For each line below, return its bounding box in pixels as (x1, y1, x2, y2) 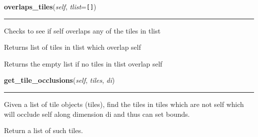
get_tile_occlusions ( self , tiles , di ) (4, 75, 115, 85)
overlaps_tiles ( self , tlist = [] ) (4, 1, 97, 11)
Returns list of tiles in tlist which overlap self (4, 42, 141, 52)
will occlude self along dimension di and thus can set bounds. (4, 108, 190, 119)
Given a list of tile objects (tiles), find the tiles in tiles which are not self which (4, 99, 244, 109)
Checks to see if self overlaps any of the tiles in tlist (4, 25, 161, 35)
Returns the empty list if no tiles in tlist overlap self (4, 58, 163, 68)
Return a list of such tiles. (4, 125, 83, 136)
